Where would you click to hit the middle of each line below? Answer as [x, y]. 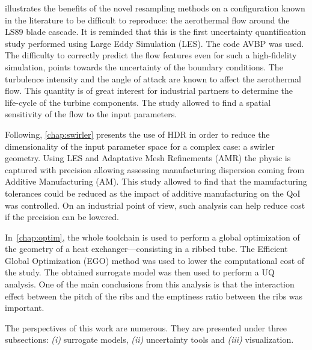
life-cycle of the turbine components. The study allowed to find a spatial [138, 102]
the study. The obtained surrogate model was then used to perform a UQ [140, 272]
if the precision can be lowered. [62, 217]
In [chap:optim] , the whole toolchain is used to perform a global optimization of [152, 237]
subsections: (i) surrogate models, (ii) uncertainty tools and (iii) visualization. [149, 339]
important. [25, 308]
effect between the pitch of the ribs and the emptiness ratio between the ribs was [154, 296]
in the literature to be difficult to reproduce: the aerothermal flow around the [147, 20]
